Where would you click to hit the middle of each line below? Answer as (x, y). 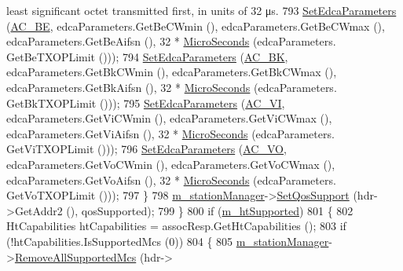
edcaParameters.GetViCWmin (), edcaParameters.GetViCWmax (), (169, 118)
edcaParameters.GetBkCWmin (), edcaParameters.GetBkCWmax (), (172, 72)
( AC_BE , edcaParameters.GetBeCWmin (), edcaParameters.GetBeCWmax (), (196, 26)
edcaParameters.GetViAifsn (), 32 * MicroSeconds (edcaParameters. (170, 133)
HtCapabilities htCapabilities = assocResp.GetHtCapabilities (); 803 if (176, 226)
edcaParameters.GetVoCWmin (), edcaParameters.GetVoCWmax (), (171, 164)
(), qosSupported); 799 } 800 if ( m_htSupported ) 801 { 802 (210, 210)
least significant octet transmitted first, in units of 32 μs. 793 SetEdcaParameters (201, 10)
